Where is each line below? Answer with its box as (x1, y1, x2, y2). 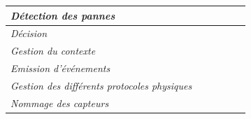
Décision (10, 26, 48, 41)
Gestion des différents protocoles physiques (10, 78, 192, 92)
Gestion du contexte (10, 43, 96, 58)
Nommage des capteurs (10, 95, 109, 110)
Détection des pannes (10, 8, 115, 22)
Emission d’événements (10, 61, 110, 76)
